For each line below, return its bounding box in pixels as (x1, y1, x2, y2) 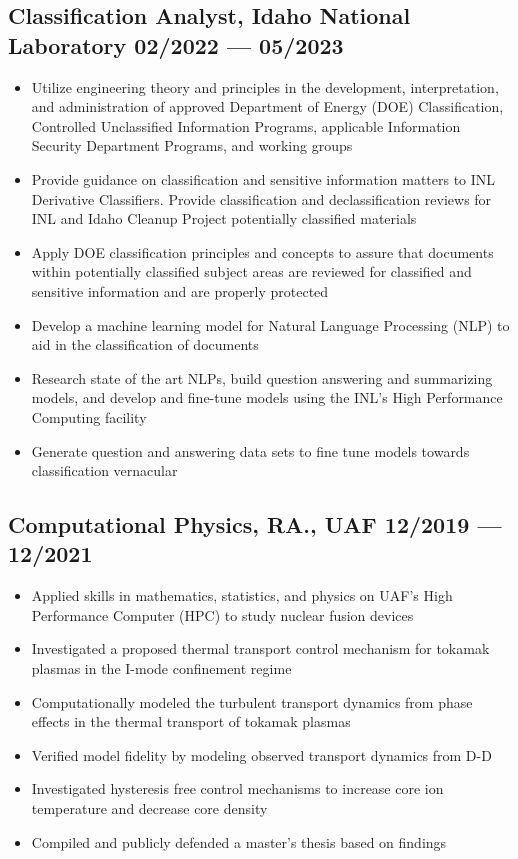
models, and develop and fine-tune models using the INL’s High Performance (31, 387, 503, 408)
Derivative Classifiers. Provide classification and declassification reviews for (31, 188, 492, 209)
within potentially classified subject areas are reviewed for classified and (31, 261, 472, 282)
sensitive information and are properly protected (31, 280, 329, 301)
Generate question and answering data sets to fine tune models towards (31, 440, 470, 461)
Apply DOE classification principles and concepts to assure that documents (31, 241, 494, 262)
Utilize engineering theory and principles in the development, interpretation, (31, 76, 499, 97)
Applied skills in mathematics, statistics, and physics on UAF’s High (31, 585, 453, 606)
